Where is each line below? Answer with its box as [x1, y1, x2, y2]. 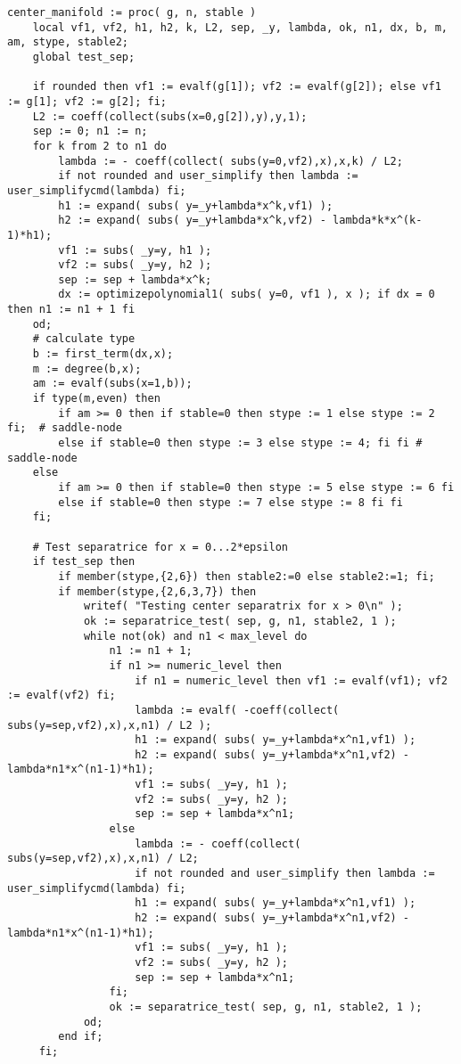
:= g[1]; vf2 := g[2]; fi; [7, 94, 167, 108]
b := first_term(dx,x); [32, 348, 174, 361]
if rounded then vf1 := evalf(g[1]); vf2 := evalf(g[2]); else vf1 [32, 80, 441, 94]
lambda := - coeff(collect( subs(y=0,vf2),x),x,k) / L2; [58, 154, 403, 168]
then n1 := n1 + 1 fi [7, 303, 136, 316]
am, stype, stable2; [7, 36, 129, 49]
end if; [58, 1030, 103, 1044]
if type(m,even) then [32, 392, 161, 405]
